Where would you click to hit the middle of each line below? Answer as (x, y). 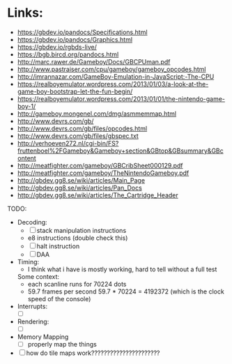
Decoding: (32, 222)
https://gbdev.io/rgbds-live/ (57, 47)
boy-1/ (26, 106)
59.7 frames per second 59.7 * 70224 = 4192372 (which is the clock (126, 291)
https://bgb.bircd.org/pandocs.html (68, 54)
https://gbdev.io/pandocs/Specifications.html (82, 32)
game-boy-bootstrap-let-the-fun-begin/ (75, 91)
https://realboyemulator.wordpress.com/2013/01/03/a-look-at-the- (113, 84)
